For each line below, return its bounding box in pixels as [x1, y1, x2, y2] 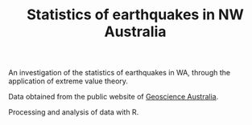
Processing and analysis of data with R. [8, 107, 139, 117]
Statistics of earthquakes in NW [27, 6, 244, 24]
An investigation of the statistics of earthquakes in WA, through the [8, 68, 231, 78]
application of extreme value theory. [8, 76, 129, 86]
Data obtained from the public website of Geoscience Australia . [8, 92, 219, 102]
